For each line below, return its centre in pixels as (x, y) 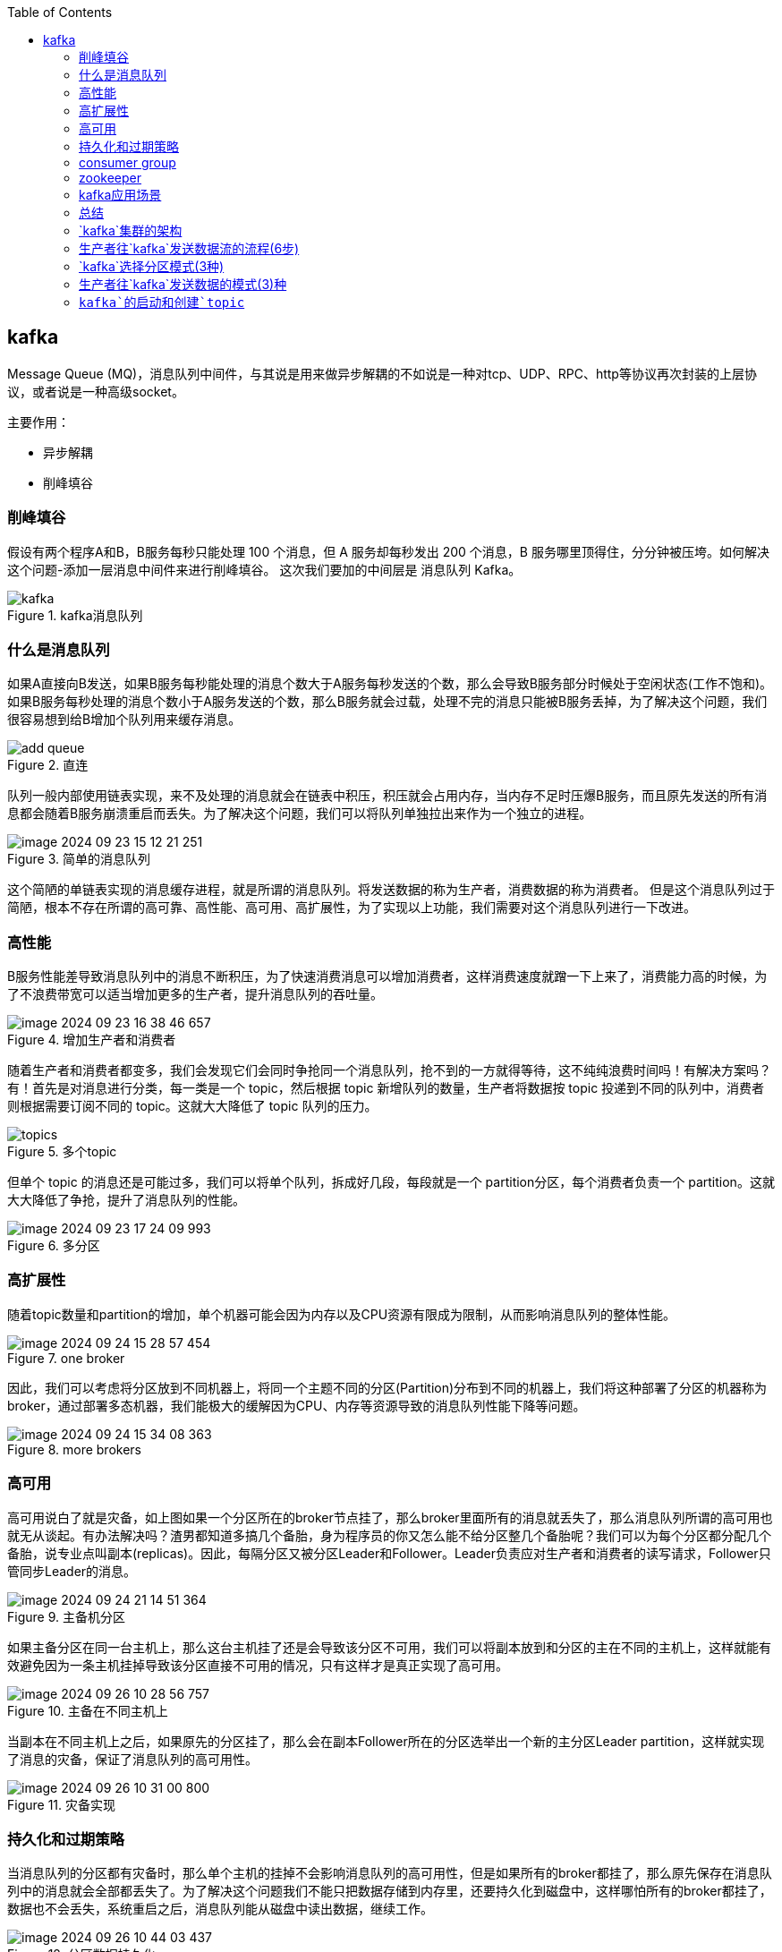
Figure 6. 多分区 (54, 1246)
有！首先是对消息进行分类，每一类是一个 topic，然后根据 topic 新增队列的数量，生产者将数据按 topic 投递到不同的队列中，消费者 (386, 1088)
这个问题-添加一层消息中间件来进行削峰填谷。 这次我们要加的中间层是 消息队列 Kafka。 (264, 569)
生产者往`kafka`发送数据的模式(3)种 (183, 284)
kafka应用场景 (120, 195)
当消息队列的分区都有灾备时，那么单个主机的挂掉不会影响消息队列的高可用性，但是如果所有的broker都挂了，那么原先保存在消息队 (390, 1873)
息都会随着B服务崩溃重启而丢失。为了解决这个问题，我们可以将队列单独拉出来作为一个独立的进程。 (300, 814)
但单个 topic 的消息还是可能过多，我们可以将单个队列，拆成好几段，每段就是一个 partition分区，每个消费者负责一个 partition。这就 (391, 1182)
